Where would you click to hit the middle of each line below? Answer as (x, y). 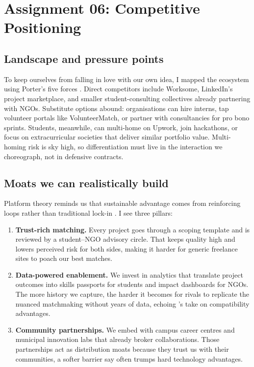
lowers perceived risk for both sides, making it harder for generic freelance (127, 248)
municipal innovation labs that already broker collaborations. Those (117, 339)
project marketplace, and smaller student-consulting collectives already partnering (127, 98)
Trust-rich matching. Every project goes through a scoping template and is (133, 229)
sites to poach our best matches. (64, 258)
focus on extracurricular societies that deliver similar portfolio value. (107, 137)
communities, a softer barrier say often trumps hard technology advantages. (129, 358)
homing (15, 146)
